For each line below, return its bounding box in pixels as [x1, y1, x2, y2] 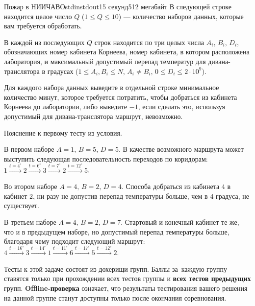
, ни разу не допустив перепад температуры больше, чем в [32, 190, 208, 201]
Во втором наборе [4, 181, 57, 191]
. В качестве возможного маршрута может [119, 144, 244, 154]
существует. [4, 200, 39, 211]
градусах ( [47, 66, 78, 76]
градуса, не [216, 190, 249, 201]
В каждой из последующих [4, 37, 85, 47]
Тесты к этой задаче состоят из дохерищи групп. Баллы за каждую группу [4, 263, 227, 274]
